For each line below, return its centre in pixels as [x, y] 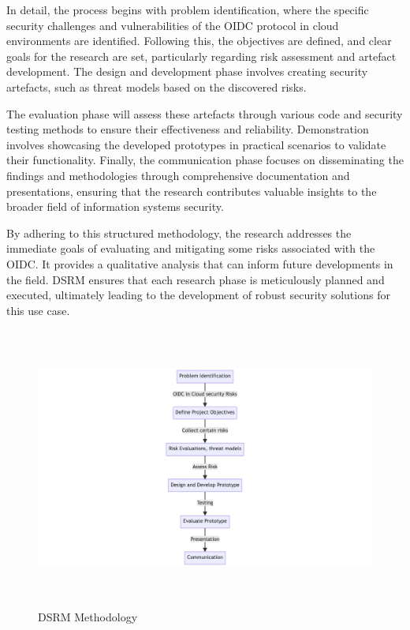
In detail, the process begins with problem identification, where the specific [188, 9]
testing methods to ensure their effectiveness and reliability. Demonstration [188, 129]
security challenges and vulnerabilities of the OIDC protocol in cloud [173, 25]
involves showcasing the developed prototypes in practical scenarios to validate [196, 144]
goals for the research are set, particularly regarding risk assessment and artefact [201, 56]
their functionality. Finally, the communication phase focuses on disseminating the [205, 160]
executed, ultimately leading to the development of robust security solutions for [198, 295]
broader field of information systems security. [115, 206]
